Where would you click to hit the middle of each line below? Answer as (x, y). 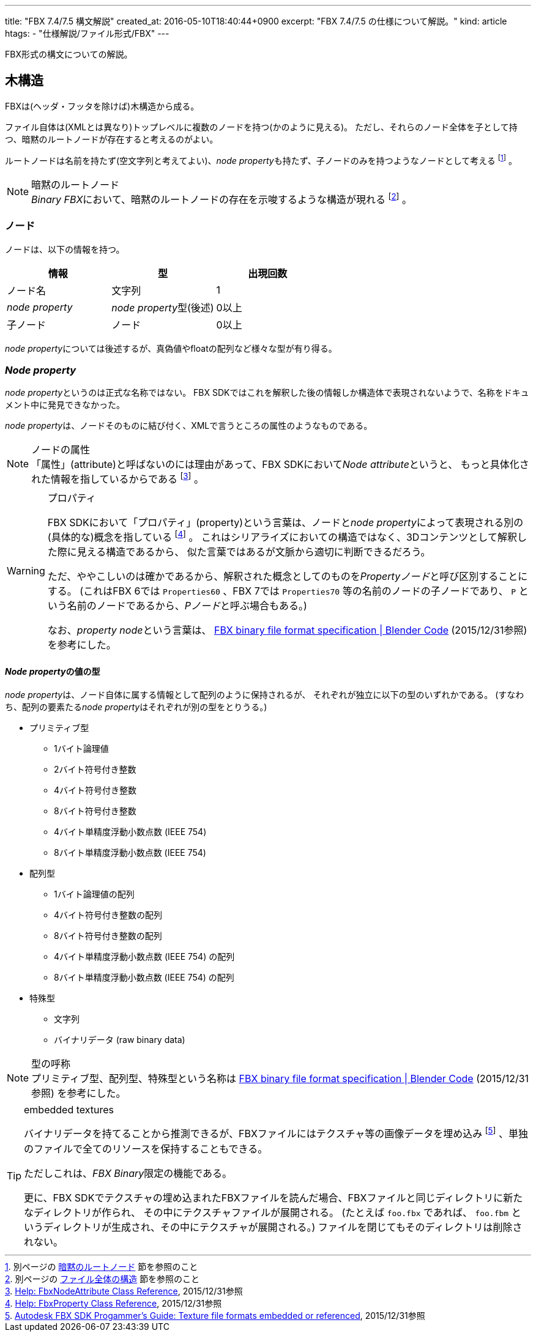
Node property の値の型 (53, 671)
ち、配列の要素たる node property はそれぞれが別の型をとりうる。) (136, 707)
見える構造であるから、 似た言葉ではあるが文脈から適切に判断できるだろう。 (254, 551)
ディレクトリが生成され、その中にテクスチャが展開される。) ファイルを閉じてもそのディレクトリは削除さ (283, 1227)
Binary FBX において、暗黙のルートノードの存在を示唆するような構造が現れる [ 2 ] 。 (221, 198)
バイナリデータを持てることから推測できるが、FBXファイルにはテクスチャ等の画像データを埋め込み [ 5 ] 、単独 (276, 1133)
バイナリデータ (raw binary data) (120, 1040)
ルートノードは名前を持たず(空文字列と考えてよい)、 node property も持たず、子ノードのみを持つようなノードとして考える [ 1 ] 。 (261, 159)
